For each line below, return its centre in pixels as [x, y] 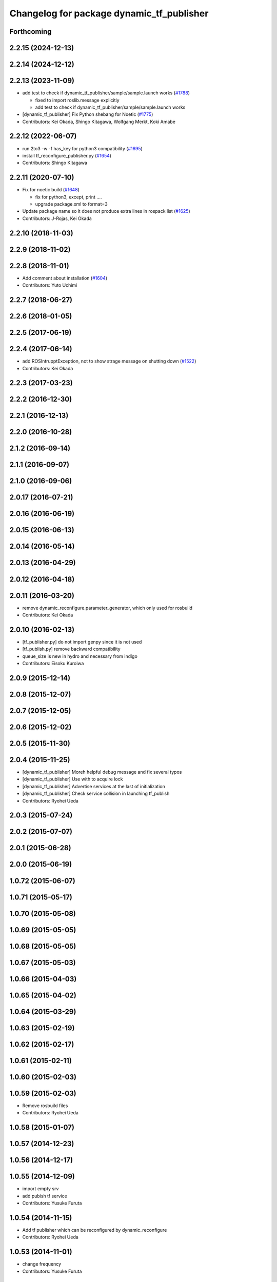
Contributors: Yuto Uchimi [50, 285]
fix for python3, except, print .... [68, 197]
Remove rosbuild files [45, 1106]
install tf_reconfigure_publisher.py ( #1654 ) [67, 155]
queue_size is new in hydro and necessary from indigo [80, 656]
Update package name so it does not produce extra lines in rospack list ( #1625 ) [106, 211]
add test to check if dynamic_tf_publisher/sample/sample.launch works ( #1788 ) [106, 93]
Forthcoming [31, 32]
